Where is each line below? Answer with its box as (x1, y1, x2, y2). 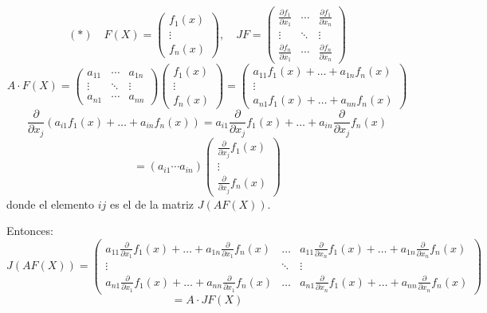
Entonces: (6, 222, 53, 239)
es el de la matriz (109, 195, 194, 212)
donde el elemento (6, 195, 95, 212)
